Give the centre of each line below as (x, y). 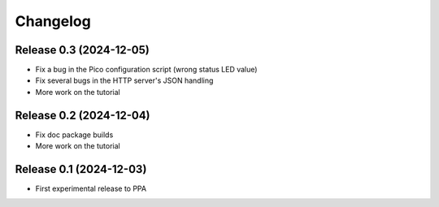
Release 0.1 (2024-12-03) (81, 169)
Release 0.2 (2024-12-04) (83, 115)
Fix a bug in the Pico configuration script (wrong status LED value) (146, 70)
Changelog (53, 21)
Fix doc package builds (74, 135)
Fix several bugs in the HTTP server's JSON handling (124, 80)
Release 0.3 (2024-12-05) (82, 50)
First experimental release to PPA (91, 189)
